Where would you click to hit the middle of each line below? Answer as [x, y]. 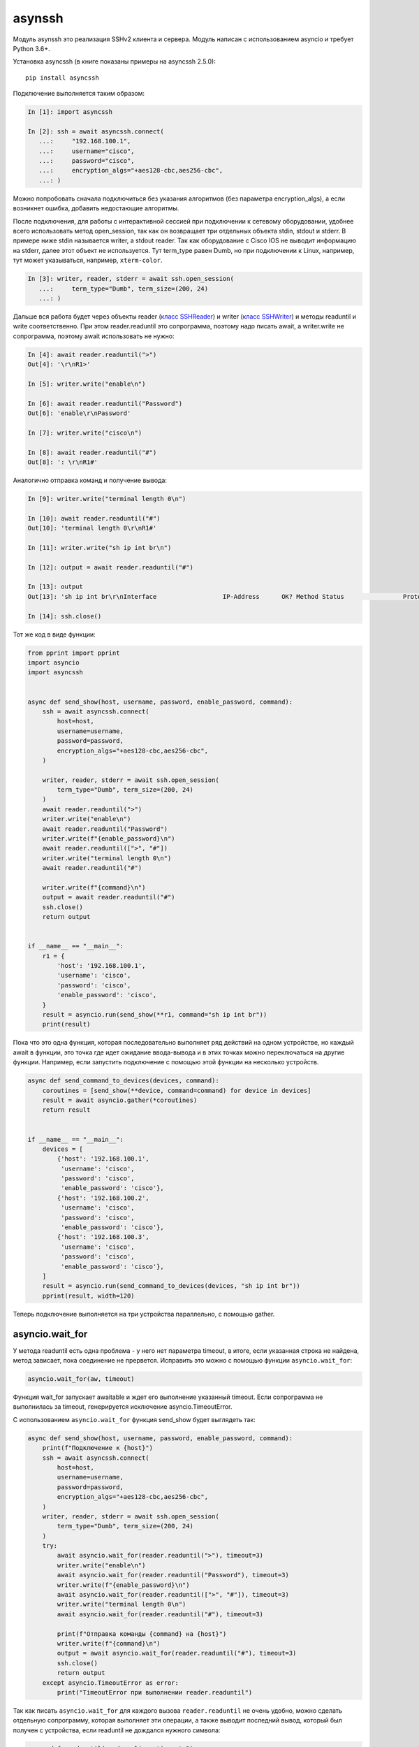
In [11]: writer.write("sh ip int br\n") [100, 548]
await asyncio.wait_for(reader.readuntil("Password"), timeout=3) [173, 1575]
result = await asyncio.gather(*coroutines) [120, 1100]
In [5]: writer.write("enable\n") [87, 384]
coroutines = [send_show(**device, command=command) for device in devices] [177, 1090]
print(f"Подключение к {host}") [98, 1448]
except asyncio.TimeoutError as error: [111, 1683]
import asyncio [53, 662]
